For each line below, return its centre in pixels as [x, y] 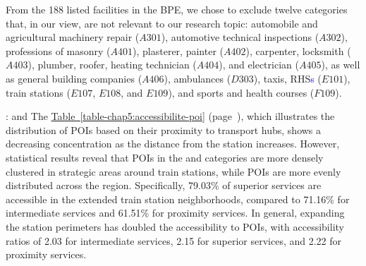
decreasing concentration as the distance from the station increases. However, [173, 144]
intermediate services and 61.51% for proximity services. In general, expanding [175, 213]
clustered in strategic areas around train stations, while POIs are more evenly [173, 171]
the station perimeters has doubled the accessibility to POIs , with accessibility [175, 226]
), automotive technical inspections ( [240, 37]
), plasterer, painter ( [178, 50]
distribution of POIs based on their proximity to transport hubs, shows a [164, 129]
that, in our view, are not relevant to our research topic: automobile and [162, 23]
